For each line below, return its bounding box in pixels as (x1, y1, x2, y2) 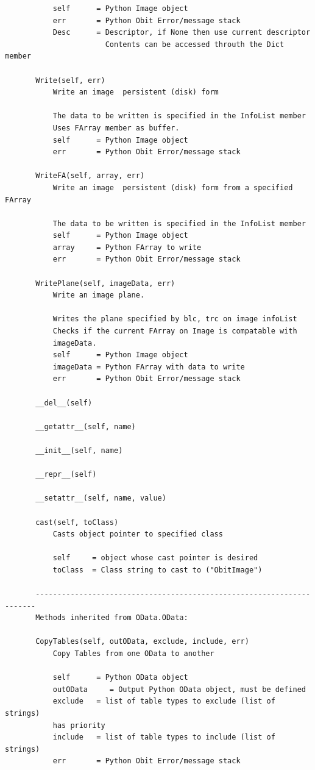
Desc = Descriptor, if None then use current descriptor (52, 28, 311, 37)
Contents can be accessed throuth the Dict (105, 40, 285, 49)
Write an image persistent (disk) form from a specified (52, 183, 293, 192)
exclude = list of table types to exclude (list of (52, 697, 275, 706)
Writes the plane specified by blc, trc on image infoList (52, 315, 297, 324)
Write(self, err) (35, 76, 105, 85)
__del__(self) (35, 398, 93, 407)
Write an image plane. (52, 291, 145, 300)
